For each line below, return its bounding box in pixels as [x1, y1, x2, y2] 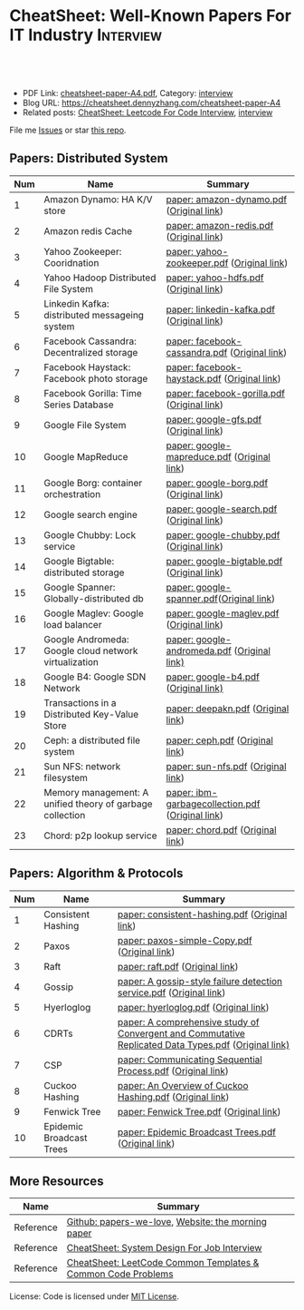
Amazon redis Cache [43, 224, 133, 237]
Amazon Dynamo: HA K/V [43, 192, 153, 205]
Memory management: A [43, 786, 149, 798]
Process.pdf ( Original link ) [117, 1064, 229, 1077]
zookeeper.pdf [166, 256, 229, 269]
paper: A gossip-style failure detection [117, 974, 283, 987]
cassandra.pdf [166, 346, 228, 358]
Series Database [43, 398, 115, 411]
